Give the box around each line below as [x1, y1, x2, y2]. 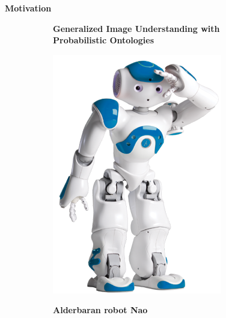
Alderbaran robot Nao [53, 304, 148, 316]
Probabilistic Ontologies [53, 34, 154, 46]
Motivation [5, 2, 52, 14]
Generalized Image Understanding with [53, 22, 220, 34]
